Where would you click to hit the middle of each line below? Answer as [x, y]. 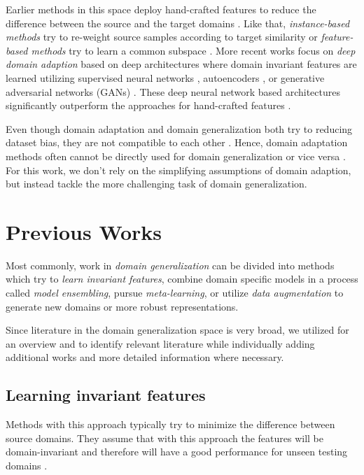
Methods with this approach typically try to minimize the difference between [170, 424]
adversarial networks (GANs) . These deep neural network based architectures [173, 91]
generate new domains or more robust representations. [122, 306]
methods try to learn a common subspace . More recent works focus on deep [193, 50]
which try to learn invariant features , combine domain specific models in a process [182, 279]
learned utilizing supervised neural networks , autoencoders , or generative [165, 77]
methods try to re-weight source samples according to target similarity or [162, 37]
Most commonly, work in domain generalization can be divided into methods [170, 265]
